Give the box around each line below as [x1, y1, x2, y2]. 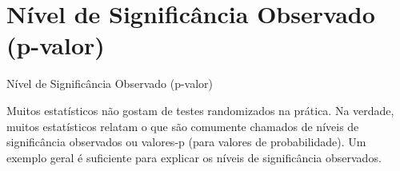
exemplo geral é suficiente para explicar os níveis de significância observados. [6, 149, 382, 165]
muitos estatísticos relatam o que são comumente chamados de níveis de [6, 117, 359, 134]
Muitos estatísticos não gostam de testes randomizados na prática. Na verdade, [6, 101, 394, 118]
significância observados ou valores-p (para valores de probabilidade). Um [6, 133, 366, 150]
